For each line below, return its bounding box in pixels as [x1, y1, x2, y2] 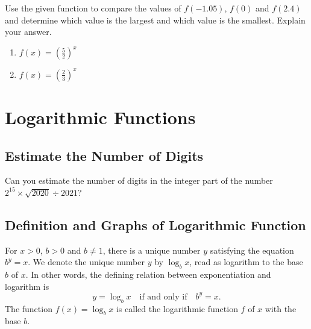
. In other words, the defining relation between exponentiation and [25, 268, 271, 281]
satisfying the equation [210, 243, 294, 256]
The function [5, 302, 52, 315]
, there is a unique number [102, 243, 201, 256]
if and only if [139, 292, 187, 301]
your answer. [5, 25, 52, 38]
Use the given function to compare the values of [5, 2, 181, 14]
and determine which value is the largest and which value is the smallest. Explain [5, 13, 306, 26]
